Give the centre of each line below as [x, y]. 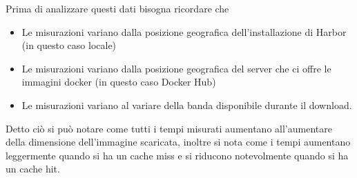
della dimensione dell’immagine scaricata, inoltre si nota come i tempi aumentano [178, 142]
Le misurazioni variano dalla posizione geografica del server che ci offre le [176, 68]
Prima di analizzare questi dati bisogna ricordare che [117, 8]
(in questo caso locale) [69, 45]
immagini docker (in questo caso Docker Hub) [119, 82]
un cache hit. [33, 169]
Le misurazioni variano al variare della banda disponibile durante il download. [187, 105]
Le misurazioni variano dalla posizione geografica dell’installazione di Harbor [184, 31]
